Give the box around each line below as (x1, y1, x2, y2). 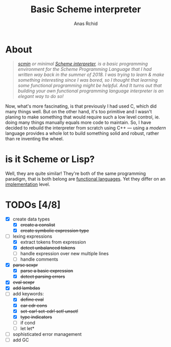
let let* (20, 325, 35, 331)
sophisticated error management (12, 331, 82, 337)
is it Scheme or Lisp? (5, 153, 95, 165)
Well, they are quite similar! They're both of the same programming (5, 170, 146, 177)
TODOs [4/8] (5, 199, 61, 210)
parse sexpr (12, 262, 38, 268)
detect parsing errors (20, 274, 65, 280)
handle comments (20, 256, 59, 262)
